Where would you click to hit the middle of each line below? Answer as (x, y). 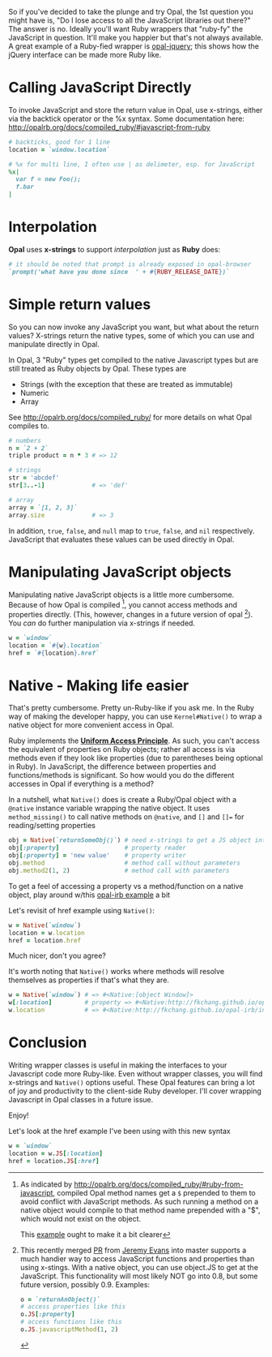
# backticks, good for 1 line (59, 142)
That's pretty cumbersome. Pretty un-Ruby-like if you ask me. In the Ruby (132, 708)
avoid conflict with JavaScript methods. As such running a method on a (139, 1201)
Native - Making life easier (99, 685)
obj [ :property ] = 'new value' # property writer (97, 856)
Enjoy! (19, 1115)
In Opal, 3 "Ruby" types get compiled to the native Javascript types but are (134, 359)
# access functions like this (71, 1322)
